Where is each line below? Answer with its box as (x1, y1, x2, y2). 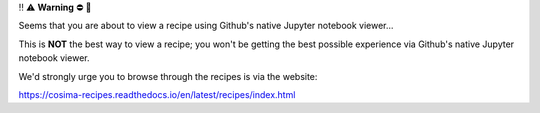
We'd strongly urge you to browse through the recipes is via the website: (18, 70, 318, 82)
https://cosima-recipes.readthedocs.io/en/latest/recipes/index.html (18, 88, 296, 100)
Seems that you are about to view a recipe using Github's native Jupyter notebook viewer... (18, 20, 394, 32)
